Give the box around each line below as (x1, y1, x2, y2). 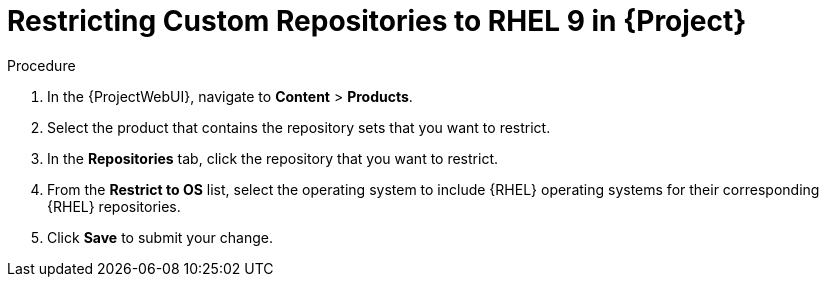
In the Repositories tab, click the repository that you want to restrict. (47, 149, 499, 167)
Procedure (7, 56, 76, 74)
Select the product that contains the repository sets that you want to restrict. (47, 118, 551, 136)
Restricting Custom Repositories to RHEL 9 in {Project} (7, 4, 747, 38)
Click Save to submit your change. (47, 228, 273, 246)
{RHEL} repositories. (47, 197, 181, 215)
